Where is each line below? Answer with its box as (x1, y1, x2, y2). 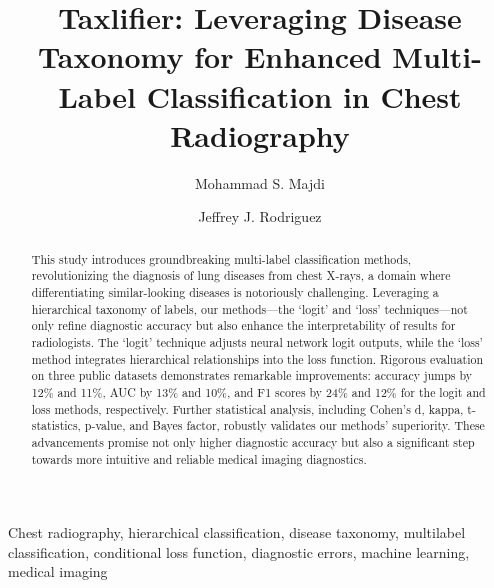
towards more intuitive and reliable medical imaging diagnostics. (31, 450, 367, 467)
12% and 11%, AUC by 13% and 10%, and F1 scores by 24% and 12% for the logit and (31, 383, 486, 400)
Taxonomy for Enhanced (38, 36, 382, 77)
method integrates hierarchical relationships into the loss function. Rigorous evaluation (31, 350, 484, 367)
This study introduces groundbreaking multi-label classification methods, (31, 250, 412, 267)
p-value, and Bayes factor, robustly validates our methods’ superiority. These (84, 417, 485, 434)
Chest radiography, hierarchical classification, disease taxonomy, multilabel (8, 522, 466, 543)
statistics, (31, 417, 81, 434)
